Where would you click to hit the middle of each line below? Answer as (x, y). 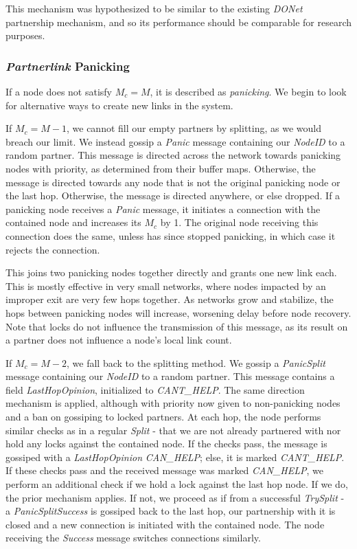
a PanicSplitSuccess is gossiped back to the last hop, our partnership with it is (171, 511)
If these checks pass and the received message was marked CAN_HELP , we (164, 470)
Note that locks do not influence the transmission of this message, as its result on (177, 326)
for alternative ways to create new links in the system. (119, 105)
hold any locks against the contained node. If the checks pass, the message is (166, 444)
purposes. (25, 35)
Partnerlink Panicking (68, 66)
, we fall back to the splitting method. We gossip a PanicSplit (196, 362)
